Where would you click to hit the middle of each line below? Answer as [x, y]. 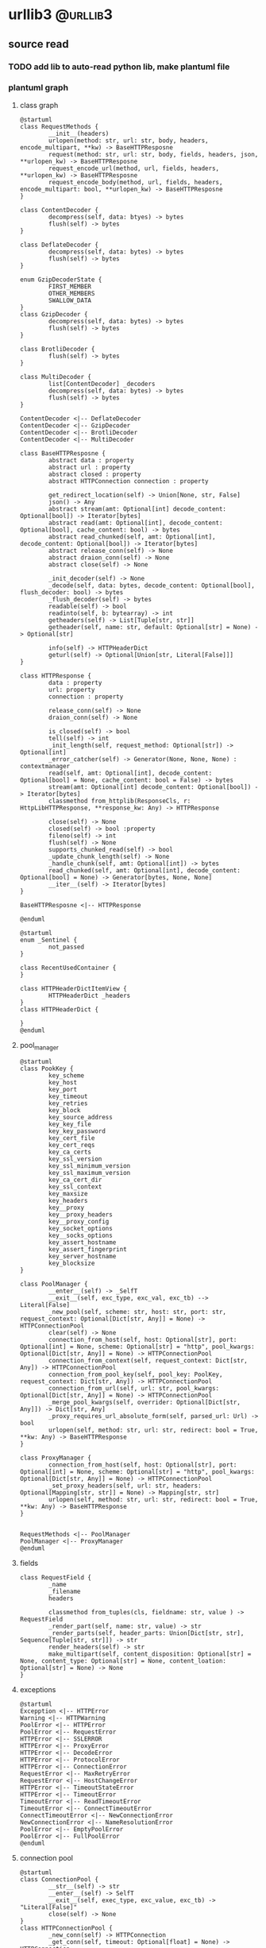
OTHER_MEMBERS [72, 293]
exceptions [38, 1689]
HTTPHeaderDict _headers [90, 995]
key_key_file [70, 1124]
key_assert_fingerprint [88, 1249]
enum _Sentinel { [48, 940]
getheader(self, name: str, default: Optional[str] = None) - [154, 627]
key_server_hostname [83, 1256]
